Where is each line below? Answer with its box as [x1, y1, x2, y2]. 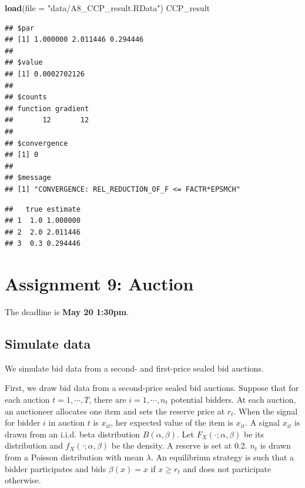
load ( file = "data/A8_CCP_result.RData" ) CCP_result [5, 2, 210, 14]
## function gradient [5, 104, 89, 113]
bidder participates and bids [5, 462, 106, 474]
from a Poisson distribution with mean [5, 450, 144, 463]
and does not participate [183, 462, 272, 474]
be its [243, 427, 264, 440]
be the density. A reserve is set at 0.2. [111, 439, 247, 452]
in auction [48, 416, 85, 429]
